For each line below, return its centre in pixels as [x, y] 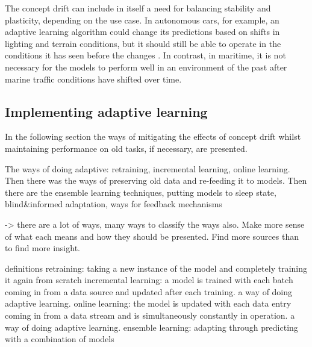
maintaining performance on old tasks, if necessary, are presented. [126, 148]
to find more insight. [42, 248]
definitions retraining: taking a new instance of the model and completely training [156, 268]
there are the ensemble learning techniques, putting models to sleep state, [141, 192]
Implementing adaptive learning [106, 111]
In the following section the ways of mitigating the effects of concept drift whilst [153, 136]
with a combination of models [60, 339]
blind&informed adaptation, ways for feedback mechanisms [114, 204]
